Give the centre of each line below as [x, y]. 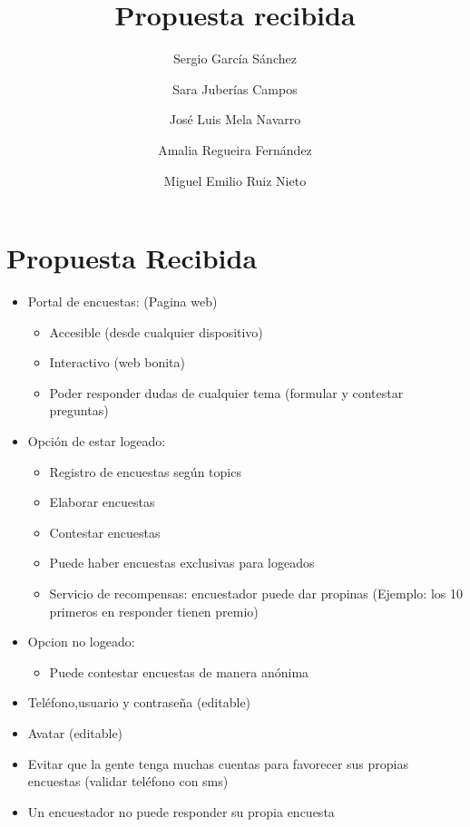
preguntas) [79, 410]
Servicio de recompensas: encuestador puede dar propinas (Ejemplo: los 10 [256, 593]
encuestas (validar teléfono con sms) [128, 781]
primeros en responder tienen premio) [154, 611]
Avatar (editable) [75, 732]
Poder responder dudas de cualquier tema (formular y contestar [226, 392]
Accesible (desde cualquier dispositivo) [156, 331]
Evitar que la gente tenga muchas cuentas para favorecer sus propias [218, 763]
